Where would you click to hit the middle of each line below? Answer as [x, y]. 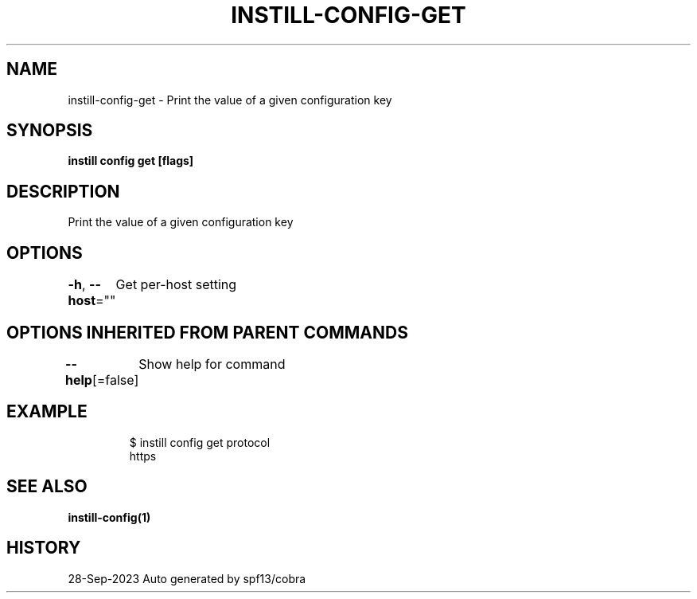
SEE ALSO [47, 487]
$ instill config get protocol [200, 442]
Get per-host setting [176, 285]
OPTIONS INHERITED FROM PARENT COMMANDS [207, 332]
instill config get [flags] [131, 161]
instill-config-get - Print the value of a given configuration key [230, 100]
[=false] [115, 380]
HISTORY [44, 548]
